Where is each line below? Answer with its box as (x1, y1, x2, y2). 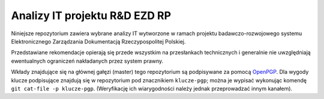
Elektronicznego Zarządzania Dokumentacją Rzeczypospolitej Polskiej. (11, 38, 186, 45)
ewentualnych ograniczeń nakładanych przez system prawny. (11, 57, 164, 64)
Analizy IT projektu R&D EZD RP (11, 9, 171, 22)
